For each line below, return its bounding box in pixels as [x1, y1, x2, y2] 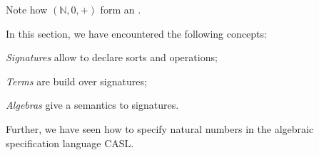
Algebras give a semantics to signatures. [6, 97, 179, 112]
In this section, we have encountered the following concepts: [6, 26, 267, 41]
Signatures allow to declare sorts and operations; [6, 50, 218, 65]
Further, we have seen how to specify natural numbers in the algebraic [6, 121, 314, 136]
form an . [100, 2, 141, 16]
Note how [6, 2, 48, 16]
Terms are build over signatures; [6, 73, 147, 88]
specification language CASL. [6, 135, 134, 150]
